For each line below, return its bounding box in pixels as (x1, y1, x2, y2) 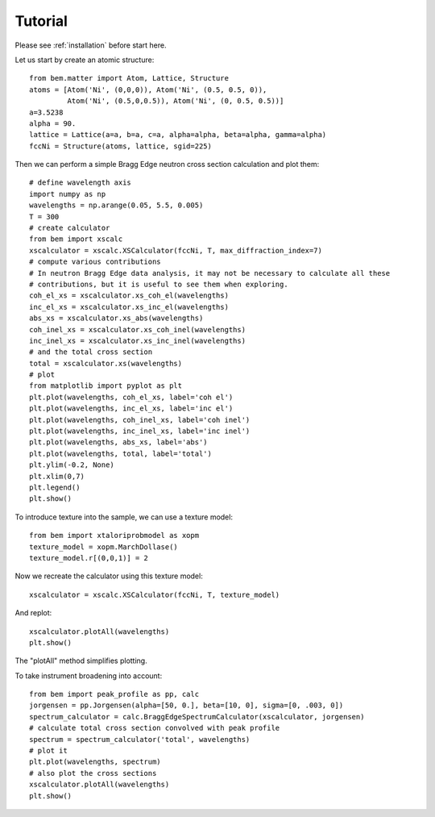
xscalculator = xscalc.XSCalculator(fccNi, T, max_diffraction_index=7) (29, 246, 322, 255)
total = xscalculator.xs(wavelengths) (29, 359, 183, 368)
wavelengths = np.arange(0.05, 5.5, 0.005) (29, 201, 204, 210)
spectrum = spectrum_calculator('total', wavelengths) (29, 735, 251, 744)
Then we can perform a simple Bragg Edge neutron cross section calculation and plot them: (14, 160, 320, 169)
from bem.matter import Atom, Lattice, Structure (29, 73, 230, 83)
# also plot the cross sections (29, 769, 157, 777)
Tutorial (14, 12, 68, 30)
